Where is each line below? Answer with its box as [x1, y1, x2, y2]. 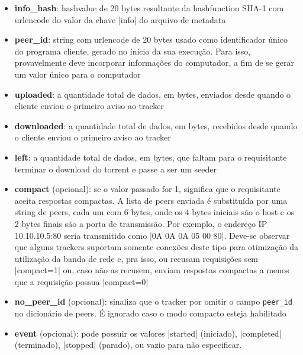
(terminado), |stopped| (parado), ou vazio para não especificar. [14, 338, 242, 351]
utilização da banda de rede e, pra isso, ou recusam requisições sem [14, 252, 259, 264]
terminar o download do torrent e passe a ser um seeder [14, 162, 217, 175]
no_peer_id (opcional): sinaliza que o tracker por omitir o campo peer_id [14, 295, 292, 308]
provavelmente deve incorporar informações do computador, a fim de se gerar [14, 56, 294, 69]
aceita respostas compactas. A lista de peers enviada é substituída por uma [14, 194, 288, 206]
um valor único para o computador [14, 68, 141, 80]
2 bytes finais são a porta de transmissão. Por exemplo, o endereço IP [14, 217, 267, 229]
